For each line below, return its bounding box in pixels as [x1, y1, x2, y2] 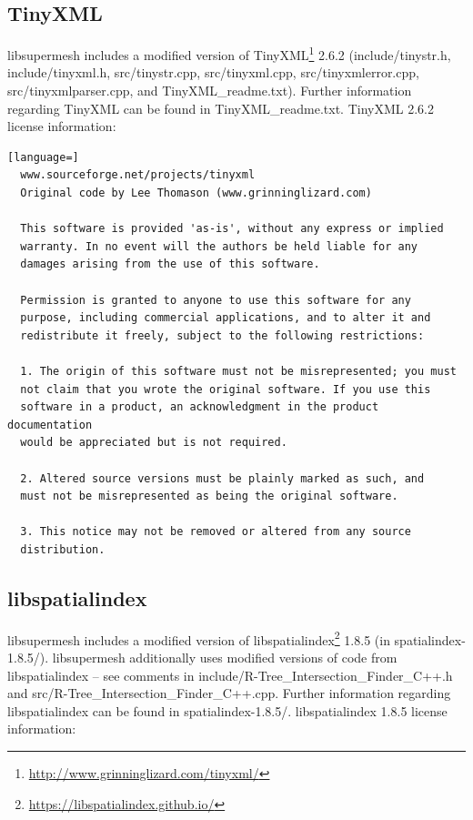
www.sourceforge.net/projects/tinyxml [20, 168, 256, 182]
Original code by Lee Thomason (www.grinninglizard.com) [20, 187, 372, 200]
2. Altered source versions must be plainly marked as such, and [20, 471, 425, 485]
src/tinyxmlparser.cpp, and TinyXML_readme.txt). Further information [7, 81, 412, 100]
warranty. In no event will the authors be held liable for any [20, 239, 418, 253]
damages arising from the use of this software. [20, 258, 320, 271]
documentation [7, 418, 93, 431]
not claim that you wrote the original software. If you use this [20, 382, 431, 396]
